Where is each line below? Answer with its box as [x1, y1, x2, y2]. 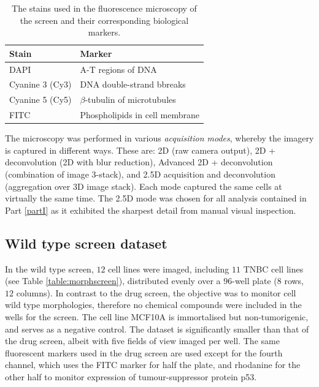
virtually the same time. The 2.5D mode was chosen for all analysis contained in [5, 192, 307, 205]
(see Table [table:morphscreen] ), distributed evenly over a [5, 274, 221, 287]
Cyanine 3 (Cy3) [9, 78, 72, 91]
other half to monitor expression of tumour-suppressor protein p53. [5, 370, 257, 383]
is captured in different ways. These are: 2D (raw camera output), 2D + [5, 143, 275, 156]
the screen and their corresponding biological [20, 13, 189, 26]
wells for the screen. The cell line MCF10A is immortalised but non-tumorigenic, [5, 310, 309, 323]
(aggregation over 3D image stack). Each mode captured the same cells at [5, 179, 282, 192]
